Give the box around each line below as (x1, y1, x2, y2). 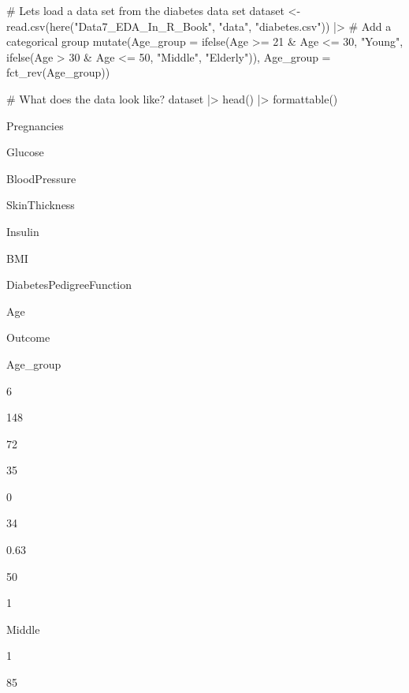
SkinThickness (6, 197, 75, 213)
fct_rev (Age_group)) (6, 64, 110, 81)
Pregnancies (6, 117, 64, 133)
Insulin (6, 223, 39, 239)
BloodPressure (6, 170, 76, 186)
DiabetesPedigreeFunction (6, 276, 132, 293)
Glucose (6, 144, 44, 160)
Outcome (6, 329, 50, 346)
